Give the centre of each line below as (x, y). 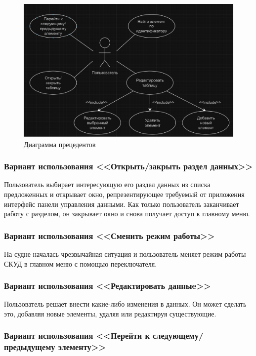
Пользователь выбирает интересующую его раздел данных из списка (107, 184)
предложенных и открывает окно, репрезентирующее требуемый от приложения (124, 194)
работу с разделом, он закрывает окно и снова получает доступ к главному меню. (127, 214)
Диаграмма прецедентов (60, 144)
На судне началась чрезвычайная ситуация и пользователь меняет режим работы (125, 254)
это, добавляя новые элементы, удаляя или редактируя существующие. (110, 313)
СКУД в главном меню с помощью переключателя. (81, 263)
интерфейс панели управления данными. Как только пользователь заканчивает (122, 204)
